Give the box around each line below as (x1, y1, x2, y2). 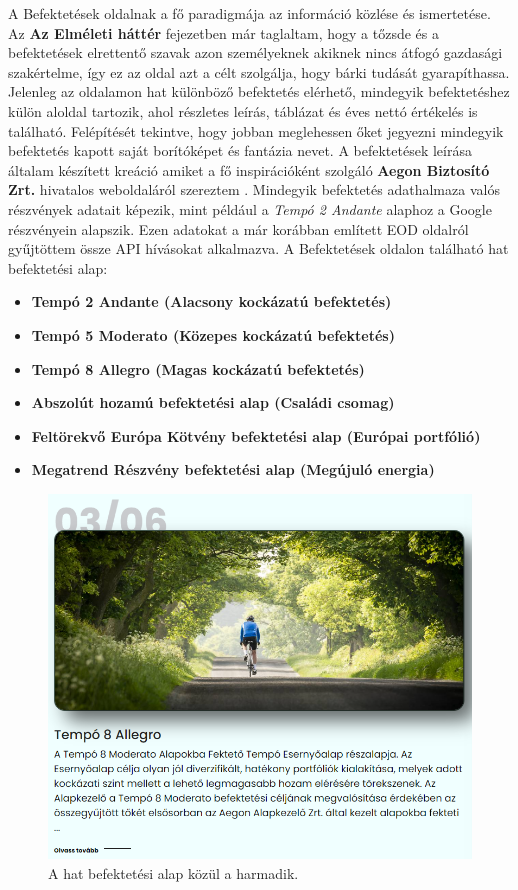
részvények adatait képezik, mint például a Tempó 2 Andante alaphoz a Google (8, 198, 492, 219)
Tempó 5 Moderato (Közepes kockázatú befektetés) (31, 324, 395, 345)
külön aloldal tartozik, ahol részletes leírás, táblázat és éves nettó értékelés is (8, 100, 478, 121)
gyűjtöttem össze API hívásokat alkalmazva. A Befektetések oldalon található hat (8, 238, 509, 259)
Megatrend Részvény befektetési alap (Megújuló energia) (31, 459, 435, 480)
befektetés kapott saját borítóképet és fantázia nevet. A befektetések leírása (8, 140, 472, 161)
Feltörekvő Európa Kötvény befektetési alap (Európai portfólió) (31, 425, 481, 446)
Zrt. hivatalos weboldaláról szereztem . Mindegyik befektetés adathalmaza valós (8, 179, 500, 200)
